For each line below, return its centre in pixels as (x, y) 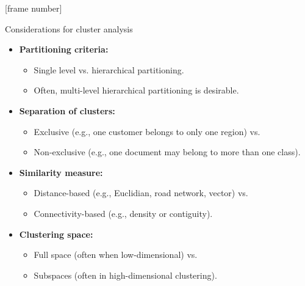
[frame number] (34, 8)
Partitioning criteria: (64, 49)
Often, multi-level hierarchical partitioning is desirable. (136, 90)
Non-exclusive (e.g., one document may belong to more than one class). (167, 152)
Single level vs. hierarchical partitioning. (109, 69)
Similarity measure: (61, 172)
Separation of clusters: (67, 110)
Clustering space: (56, 234)
